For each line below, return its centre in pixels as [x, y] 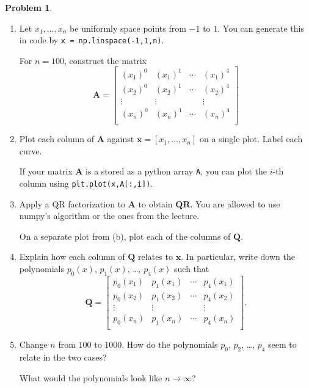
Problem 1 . [29, 7]
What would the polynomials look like [91, 377]
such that [192, 268]
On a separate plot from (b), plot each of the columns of [125, 236]
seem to [282, 344]
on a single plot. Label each [251, 139]
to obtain [155, 203]
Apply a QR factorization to [72, 203]
